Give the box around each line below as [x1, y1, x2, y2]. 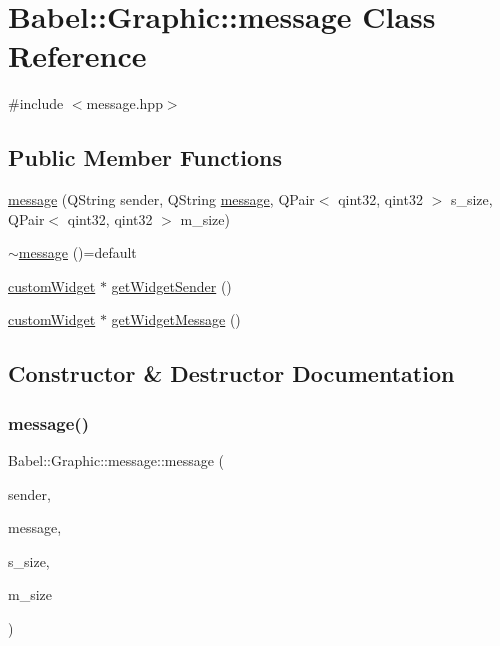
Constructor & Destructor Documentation [8, 358, 455, 389]
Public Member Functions [8, 142, 282, 173]
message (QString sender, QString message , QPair [8, 189, 315, 210]
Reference [8, 35, 147, 76]
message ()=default [18, 242, 137, 263]
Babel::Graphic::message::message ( [8, 450, 225, 471]
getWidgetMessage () [111, 309, 241, 330]
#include [8, 93, 64, 114]
